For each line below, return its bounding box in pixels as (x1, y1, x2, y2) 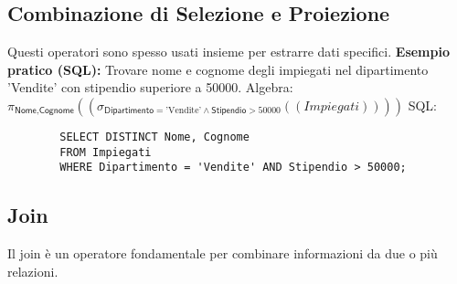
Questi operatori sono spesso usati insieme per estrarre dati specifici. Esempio (7, 42, 450, 61)
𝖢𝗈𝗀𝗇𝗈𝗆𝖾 (38, 106, 74, 116)
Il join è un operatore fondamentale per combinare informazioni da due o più (7, 244, 438, 263)
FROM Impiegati (59, 145, 152, 159)
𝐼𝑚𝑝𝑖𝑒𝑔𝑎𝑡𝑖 (303, 100, 360, 113)
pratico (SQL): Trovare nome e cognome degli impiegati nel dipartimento (7, 59, 429, 79)
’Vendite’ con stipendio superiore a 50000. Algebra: (7, 78, 293, 97)
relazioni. (7, 261, 58, 280)
